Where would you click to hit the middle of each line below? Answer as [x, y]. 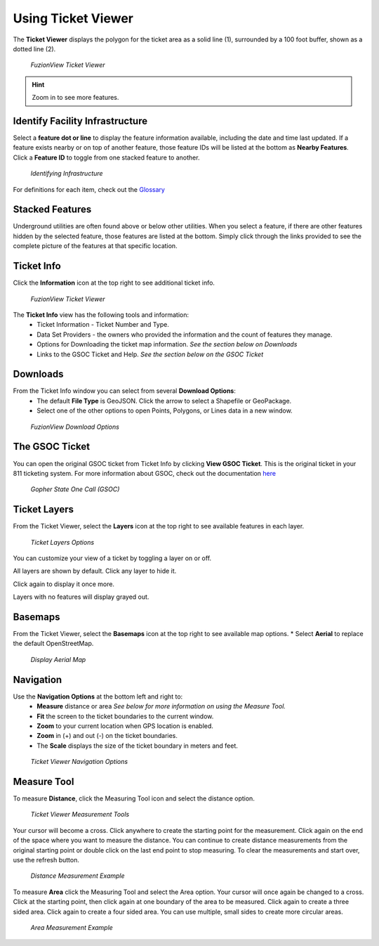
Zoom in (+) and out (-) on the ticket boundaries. [107, 736]
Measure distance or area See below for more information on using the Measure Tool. [161, 706]
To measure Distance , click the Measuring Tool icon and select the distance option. [134, 798]
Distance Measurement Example [78, 876]
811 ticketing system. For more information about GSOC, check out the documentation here [145, 473]
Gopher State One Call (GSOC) [75, 489]
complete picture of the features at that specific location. [95, 246]
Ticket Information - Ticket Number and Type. [103, 325]
